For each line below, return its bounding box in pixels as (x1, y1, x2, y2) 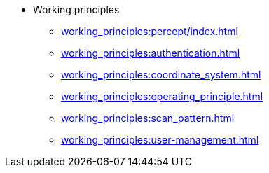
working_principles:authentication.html (61, 47, 240, 59)
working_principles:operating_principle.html (61, 90, 263, 102)
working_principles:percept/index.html (61, 25, 238, 37)
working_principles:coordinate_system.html (61, 69, 261, 81)
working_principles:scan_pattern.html (61, 112, 235, 124)
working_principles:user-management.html (61, 134, 259, 146)
